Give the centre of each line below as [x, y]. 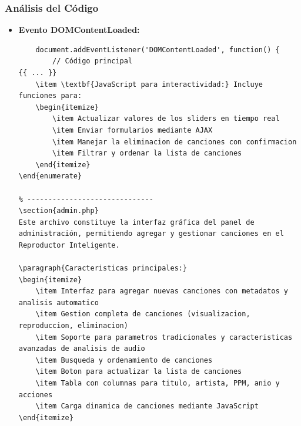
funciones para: [50, 96]
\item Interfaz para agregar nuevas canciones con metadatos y [162, 291]
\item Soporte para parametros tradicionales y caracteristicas [164, 337]
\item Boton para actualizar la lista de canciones [139, 372]
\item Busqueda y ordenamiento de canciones [124, 360]
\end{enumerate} [50, 176]
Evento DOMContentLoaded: [79, 30]
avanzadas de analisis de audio [82, 349]
